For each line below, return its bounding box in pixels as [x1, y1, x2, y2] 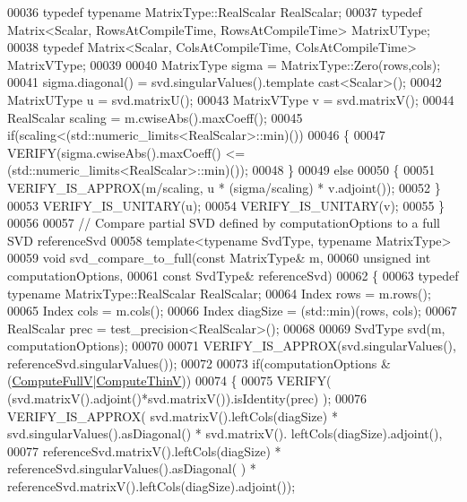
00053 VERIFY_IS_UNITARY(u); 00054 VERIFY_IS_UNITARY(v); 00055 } [7, 195, 445, 214]
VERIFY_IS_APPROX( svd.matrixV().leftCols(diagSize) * [7, 406, 338, 425]
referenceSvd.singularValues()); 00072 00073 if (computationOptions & [7, 353, 391, 372]
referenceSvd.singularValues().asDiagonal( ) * [7, 459, 256, 478]
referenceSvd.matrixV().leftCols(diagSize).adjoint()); [7, 477, 296, 496]
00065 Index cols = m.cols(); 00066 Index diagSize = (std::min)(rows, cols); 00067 [7, 301, 457, 320]
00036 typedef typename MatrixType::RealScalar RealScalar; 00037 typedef [7, 3, 422, 21]
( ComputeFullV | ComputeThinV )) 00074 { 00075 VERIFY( [7, 371, 332, 390]
